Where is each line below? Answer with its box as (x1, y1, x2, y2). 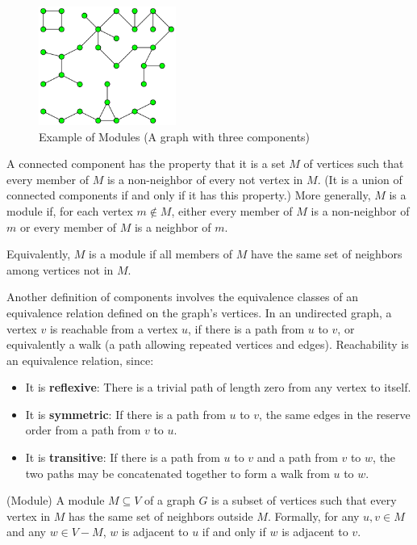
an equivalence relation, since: (6, 351, 154, 368)
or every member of (19, 218, 117, 235)
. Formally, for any (267, 507, 360, 524)
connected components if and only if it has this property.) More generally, (6, 187, 371, 203)
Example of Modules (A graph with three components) (39, 128, 311, 145)
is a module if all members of (89, 245, 232, 262)
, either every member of (171, 202, 293, 219)
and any (6, 523, 47, 540)
